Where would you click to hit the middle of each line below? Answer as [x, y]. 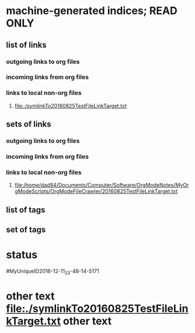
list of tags [26, 210]
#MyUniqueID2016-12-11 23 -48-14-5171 [53, 272]
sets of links [29, 124]
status [22, 255]
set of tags [26, 230]
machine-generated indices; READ [92, 11]
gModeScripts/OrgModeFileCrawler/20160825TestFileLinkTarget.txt [96, 191]
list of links [26, 45]
